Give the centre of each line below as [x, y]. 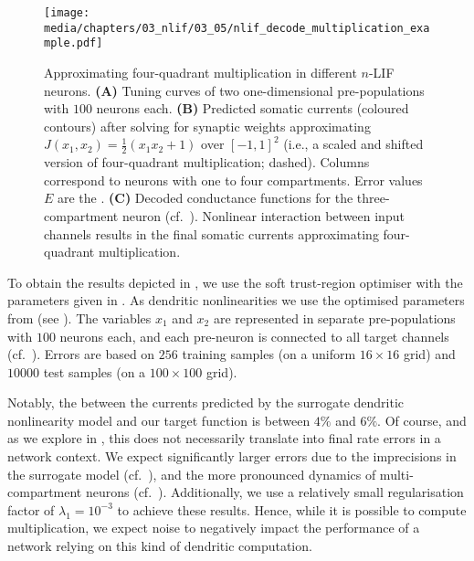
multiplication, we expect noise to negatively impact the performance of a [214, 528]
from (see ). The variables [79, 318]
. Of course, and [422, 420]
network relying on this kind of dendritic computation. [160, 546]
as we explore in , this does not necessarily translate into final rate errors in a [224, 438]
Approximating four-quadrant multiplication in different [200, 72]
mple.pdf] [74, 43]
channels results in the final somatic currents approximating [211, 233]
